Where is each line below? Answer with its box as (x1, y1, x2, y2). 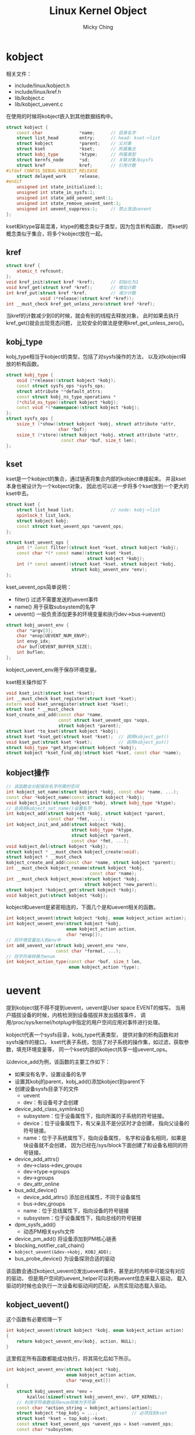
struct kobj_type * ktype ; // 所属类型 (16, 152, 136, 157)
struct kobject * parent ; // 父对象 (16, 140, 132, 147)
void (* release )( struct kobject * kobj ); (16, 377, 116, 384)
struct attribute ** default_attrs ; (16, 388, 103, 394)
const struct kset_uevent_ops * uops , (58, 717, 150, 723)
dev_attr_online (23, 1180, 60, 1187)
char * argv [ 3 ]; (16, 627, 54, 633)
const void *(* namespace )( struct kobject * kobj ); (16, 405, 140, 411)
